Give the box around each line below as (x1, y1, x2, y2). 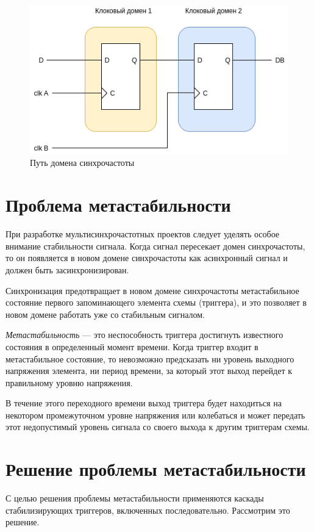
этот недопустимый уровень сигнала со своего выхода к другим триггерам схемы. (5, 420, 310, 433)
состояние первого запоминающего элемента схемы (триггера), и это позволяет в (5, 296, 307, 309)
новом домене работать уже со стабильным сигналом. (5, 307, 205, 320)
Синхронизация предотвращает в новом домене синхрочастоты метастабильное (5, 284, 299, 297)
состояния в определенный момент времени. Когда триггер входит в (5, 340, 259, 353)
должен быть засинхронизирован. (5, 263, 129, 276)
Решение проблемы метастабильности (5, 456, 306, 481)
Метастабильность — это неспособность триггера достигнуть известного (5, 328, 284, 341)
